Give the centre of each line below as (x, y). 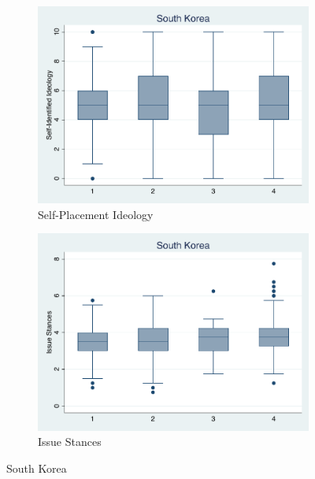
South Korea (37, 468)
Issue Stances (70, 442)
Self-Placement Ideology (96, 214)
